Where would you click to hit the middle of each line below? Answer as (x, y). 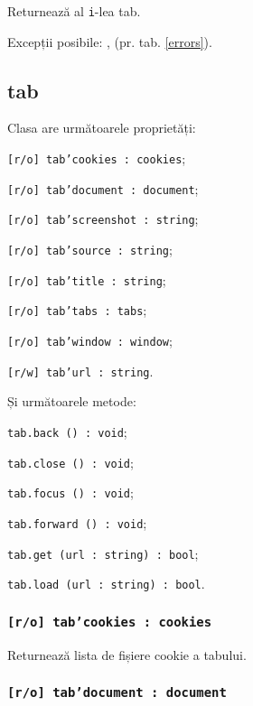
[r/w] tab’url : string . (80, 371)
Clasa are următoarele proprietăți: (102, 128)
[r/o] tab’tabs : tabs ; (77, 310)
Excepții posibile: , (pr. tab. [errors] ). (110, 41)
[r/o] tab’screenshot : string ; (103, 219)
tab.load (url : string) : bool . (106, 584)
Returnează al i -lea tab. (74, 11)
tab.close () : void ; (70, 462)
